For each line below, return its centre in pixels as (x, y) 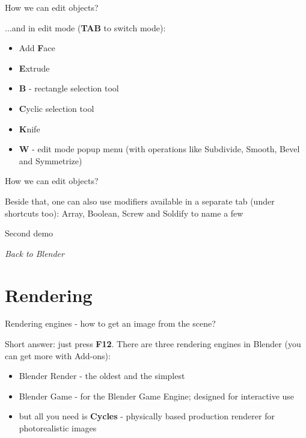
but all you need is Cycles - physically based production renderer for (147, 416)
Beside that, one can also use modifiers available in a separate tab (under (140, 201)
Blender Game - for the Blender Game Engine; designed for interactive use (157, 396)
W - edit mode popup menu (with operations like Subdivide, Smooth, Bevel (159, 149)
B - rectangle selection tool (69, 88)
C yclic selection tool (57, 108)
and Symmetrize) (50, 160)
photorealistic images (58, 428)
